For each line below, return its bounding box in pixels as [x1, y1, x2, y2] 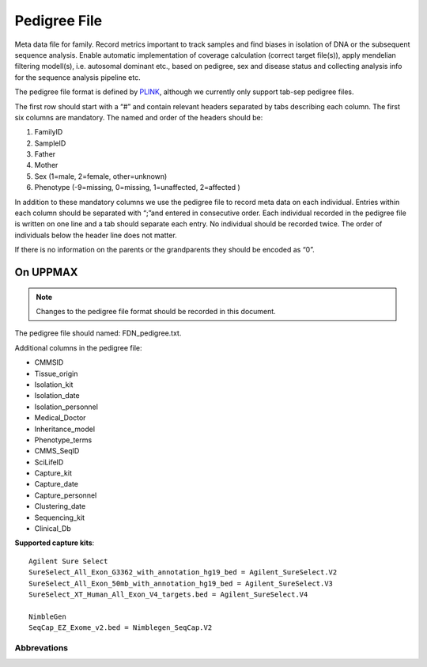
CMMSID [34, 358, 64, 367]
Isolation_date [34, 391, 80, 400]
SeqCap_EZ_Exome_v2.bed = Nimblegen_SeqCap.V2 [28, 623, 213, 632]
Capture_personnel [34, 491, 97, 500]
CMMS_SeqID [34, 446, 80, 456]
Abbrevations [14, 642, 69, 653]
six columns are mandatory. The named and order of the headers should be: [14, 112, 263, 122]
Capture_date [34, 479, 79, 489]
